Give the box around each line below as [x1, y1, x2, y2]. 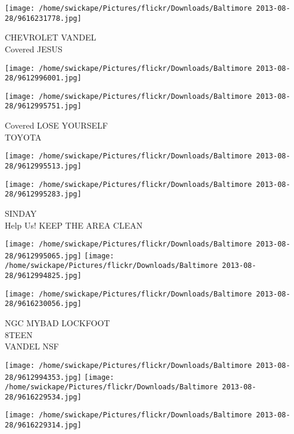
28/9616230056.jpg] [5, 299, 82, 308]
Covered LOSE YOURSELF [5, 119, 108, 132]
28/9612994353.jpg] [5, 373, 82, 382]
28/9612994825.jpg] [5, 271, 82, 280]
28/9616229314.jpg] [5, 421, 82, 430]
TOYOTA [5, 130, 42, 143]
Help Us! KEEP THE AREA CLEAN [5, 218, 143, 231]
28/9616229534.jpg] [5, 392, 82, 401]
